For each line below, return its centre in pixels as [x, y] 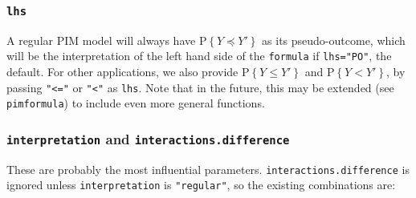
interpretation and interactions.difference [148, 138]
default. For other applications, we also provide [122, 72]
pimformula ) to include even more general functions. [136, 103]
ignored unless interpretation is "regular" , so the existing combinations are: [201, 185]
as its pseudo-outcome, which [334, 40]
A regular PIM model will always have [101, 40]
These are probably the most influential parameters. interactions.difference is [208, 169]
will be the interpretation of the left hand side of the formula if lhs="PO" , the [199, 56]
